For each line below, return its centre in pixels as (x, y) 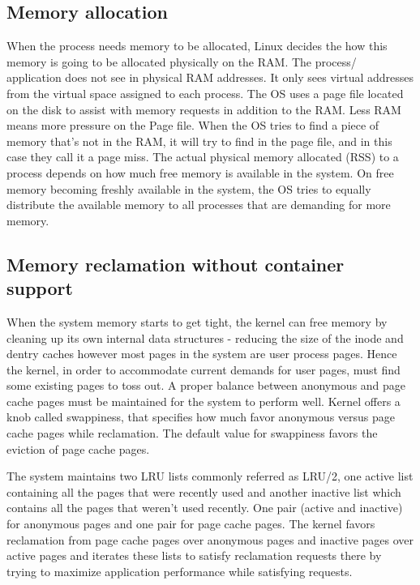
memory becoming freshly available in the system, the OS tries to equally (189, 188)
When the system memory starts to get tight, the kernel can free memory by (197, 321)
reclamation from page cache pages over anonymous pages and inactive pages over (210, 539)
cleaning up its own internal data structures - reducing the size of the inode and (205, 337)
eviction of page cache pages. (78, 448)
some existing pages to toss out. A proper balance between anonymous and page (206, 385)
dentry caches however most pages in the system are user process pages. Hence (202, 354)
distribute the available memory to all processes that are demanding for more (199, 205)
